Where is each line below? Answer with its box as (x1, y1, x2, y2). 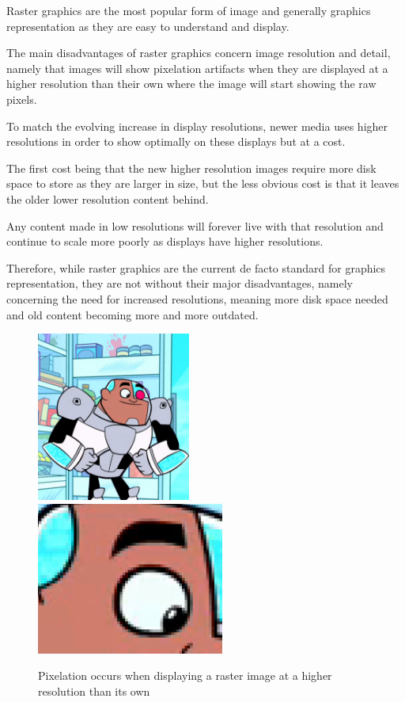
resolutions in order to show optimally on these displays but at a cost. (6, 133, 346, 150)
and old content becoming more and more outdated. (6, 306, 259, 322)
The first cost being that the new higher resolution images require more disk (6, 159, 377, 176)
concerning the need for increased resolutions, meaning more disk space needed (6, 290, 388, 307)
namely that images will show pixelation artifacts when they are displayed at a (6, 59, 388, 76)
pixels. (6, 90, 37, 107)
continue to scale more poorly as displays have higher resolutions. (6, 233, 324, 250)
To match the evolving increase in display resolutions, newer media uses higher (6, 117, 388, 134)
